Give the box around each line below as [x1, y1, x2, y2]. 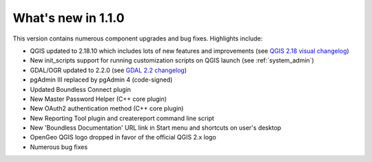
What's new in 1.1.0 [12, 10, 125, 25]
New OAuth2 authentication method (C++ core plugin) [30, 104, 184, 113]
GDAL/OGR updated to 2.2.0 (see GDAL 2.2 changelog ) [30, 66, 187, 74]
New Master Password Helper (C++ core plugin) [30, 95, 167, 103]
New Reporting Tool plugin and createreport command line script [30, 114, 215, 122]
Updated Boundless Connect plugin [30, 85, 131, 93]
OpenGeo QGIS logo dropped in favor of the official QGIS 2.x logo [30, 133, 216, 141]
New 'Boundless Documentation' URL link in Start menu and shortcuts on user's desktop [30, 124, 282, 132]
